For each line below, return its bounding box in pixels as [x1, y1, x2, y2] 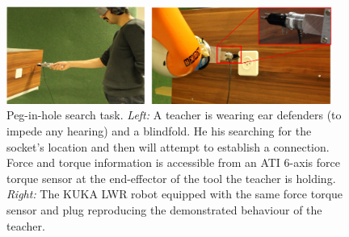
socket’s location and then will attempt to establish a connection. [6, 138, 330, 155]
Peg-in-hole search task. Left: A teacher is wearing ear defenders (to [6, 106, 342, 123]
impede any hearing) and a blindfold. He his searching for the [6, 122, 312, 139]
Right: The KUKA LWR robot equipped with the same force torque [6, 185, 343, 202]
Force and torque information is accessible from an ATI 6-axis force [6, 154, 340, 171]
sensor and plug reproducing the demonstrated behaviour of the [6, 201, 322, 218]
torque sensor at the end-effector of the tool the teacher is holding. [6, 169, 336, 186]
